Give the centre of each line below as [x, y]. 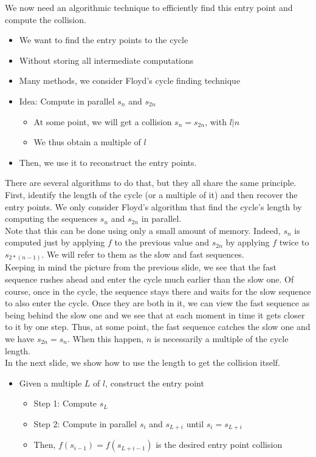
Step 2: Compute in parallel [85, 423]
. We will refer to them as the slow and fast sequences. [143, 254]
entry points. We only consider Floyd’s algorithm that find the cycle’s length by [153, 206]
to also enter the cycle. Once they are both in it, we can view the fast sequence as [157, 303]
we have [20, 338]
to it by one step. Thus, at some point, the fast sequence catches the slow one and [158, 327]
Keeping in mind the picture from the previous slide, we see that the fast [141, 267]
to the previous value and [162, 242]
